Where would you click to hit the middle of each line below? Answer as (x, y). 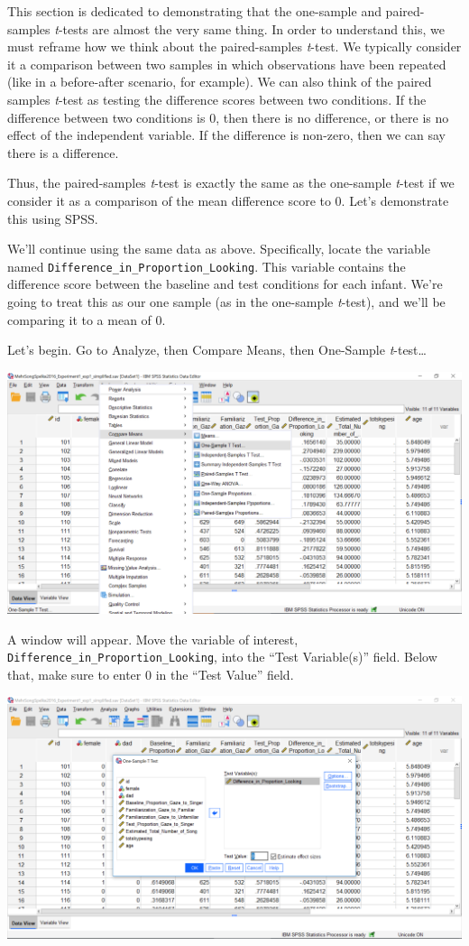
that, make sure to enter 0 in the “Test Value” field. (151, 674)
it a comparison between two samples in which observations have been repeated (227, 64)
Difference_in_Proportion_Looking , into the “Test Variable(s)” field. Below (222, 657)
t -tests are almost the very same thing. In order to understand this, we (249, 28)
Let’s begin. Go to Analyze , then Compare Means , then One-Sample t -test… (217, 350)
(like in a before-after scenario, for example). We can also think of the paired (220, 82)
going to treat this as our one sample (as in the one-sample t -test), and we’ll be (226, 301)
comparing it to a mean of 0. (87, 319)
